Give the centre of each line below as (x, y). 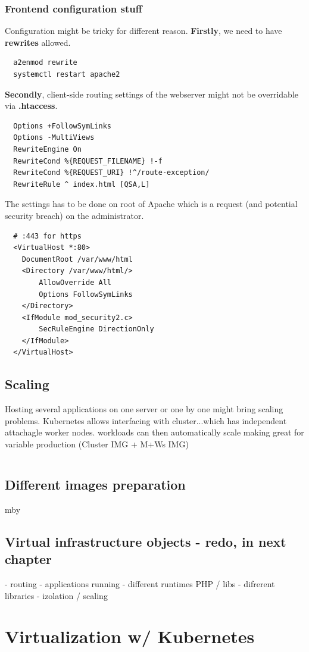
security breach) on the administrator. (74, 215)
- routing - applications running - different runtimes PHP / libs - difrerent (140, 584)
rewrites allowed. (38, 42)
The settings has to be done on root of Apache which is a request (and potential (151, 204)
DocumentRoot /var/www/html (77, 259)
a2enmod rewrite (45, 63)
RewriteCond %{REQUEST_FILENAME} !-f (88, 161)
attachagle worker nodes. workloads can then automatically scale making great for (154, 432)
